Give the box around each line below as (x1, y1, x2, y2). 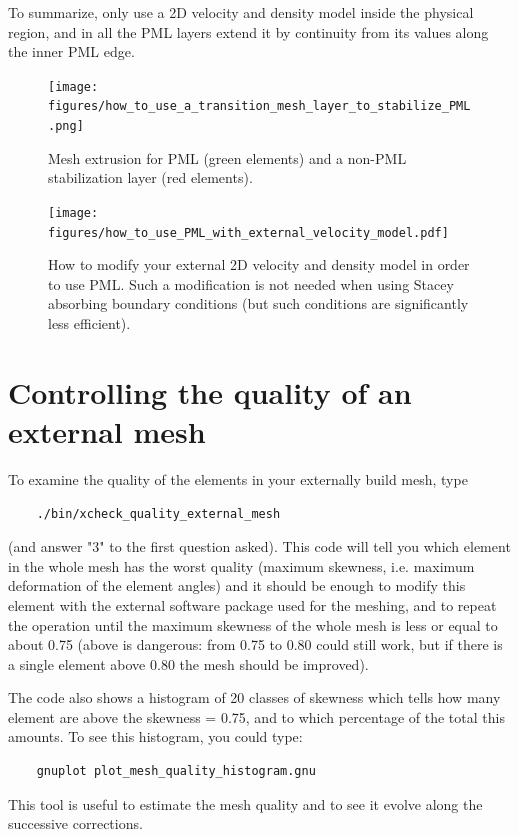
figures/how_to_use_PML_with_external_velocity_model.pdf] (48, 225, 449, 240)
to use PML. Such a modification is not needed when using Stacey (48, 273, 454, 294)
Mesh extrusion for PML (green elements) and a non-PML (48, 147, 407, 168)
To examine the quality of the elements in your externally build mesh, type (8, 468, 468, 489)
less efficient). (48, 313, 131, 334)
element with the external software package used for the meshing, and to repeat (8, 594, 497, 615)
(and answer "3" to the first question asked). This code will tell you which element (8, 536, 511, 557)
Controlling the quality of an (8, 371, 412, 412)
